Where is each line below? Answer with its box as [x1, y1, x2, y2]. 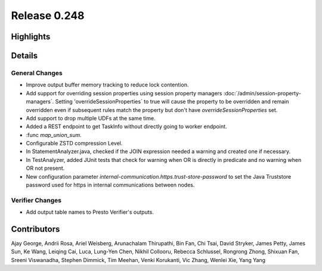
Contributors [11, 224, 60, 234]
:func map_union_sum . [26, 131, 82, 138]
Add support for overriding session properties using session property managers [26, 89, 222, 96]
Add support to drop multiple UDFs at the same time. [26, 114, 156, 122]
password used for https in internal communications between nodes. [26, 182, 195, 189]
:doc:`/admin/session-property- [223, 89, 301, 96]
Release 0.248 [11, 9, 85, 22]
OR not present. [26, 164, 65, 172]
